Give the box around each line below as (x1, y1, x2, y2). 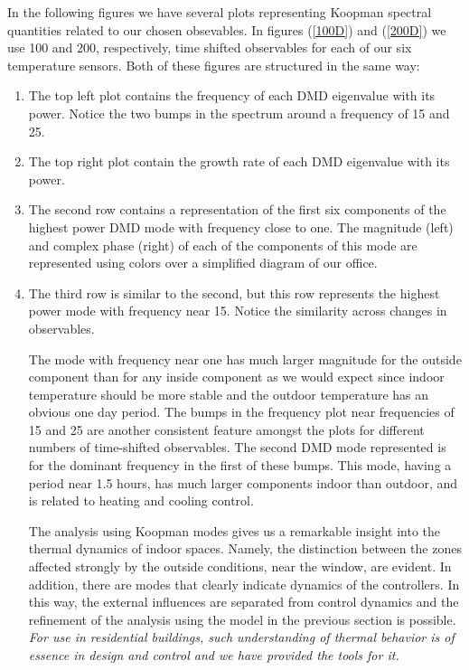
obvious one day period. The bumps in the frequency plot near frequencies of (28, 402, 455, 421)
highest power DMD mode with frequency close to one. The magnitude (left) (28, 217, 454, 236)
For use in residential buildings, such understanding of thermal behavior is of (28, 628, 455, 646)
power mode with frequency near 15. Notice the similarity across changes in (28, 301, 447, 320)
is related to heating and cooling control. (28, 491, 254, 510)
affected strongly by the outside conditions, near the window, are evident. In (28, 557, 452, 576)
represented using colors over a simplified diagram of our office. (28, 253, 378, 272)
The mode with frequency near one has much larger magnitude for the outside (28, 349, 462, 368)
